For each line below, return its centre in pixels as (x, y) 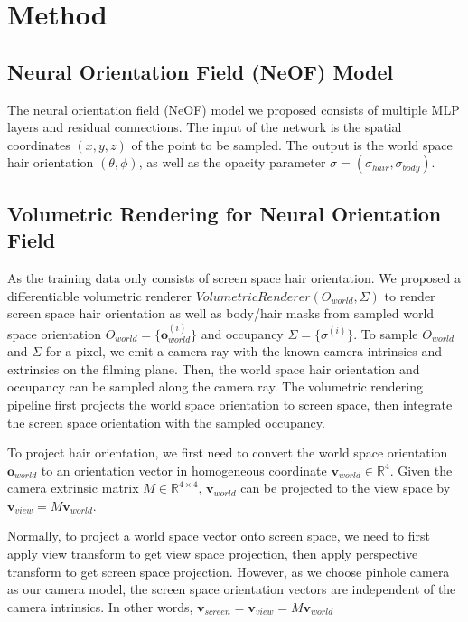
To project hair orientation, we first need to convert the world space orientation (228, 452)
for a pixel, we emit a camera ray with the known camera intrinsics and (244, 351)
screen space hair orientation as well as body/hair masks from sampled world (221, 313)
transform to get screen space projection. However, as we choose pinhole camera (229, 571)
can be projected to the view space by (346, 488)
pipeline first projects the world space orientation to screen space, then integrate (230, 404)
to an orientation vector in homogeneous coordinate (184, 470)
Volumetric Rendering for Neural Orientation (225, 213)
